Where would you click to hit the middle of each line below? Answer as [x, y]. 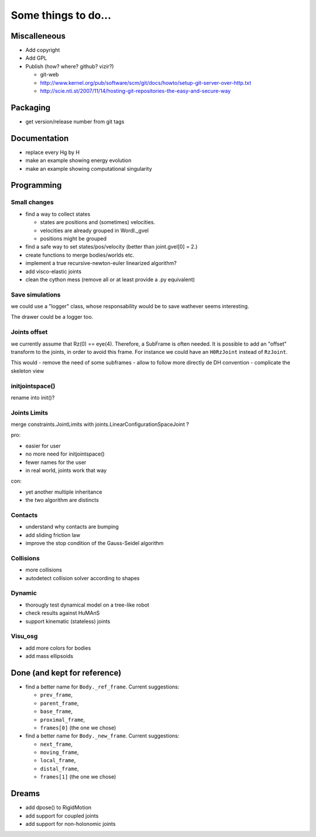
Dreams [25, 793]
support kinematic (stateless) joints [68, 621]
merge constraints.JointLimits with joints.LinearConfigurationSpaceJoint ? [100, 425]
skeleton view [28, 371]
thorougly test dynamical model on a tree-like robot [87, 605]
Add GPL [36, 58]
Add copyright [43, 50]
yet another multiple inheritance [64, 492]
